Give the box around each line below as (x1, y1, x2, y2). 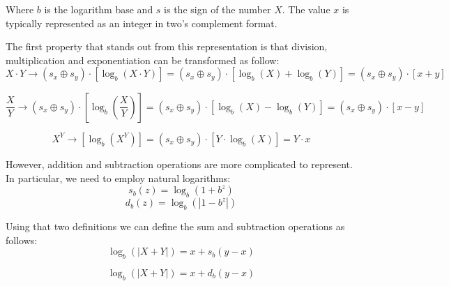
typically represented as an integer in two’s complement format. (6, 15, 277, 30)
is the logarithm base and (44, 2, 153, 16)
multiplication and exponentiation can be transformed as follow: (6, 52, 280, 67)
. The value (282, 2, 330, 16)
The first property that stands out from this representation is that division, (6, 39, 328, 54)
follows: (6, 232, 38, 247)
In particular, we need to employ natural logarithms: (6, 170, 231, 185)
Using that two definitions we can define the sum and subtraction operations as (6, 218, 345, 233)
